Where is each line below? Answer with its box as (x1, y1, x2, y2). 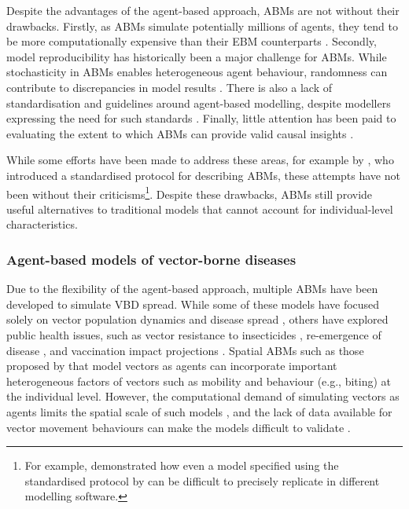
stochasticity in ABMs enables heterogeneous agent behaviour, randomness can (6, 64, 388, 80)
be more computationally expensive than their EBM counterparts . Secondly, (6, 33, 377, 49)
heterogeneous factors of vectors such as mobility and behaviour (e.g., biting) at (6, 372, 391, 389)
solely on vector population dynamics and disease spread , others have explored (6, 311, 389, 328)
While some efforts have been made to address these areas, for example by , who (6, 152, 394, 168)
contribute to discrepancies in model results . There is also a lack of (6, 79, 332, 95)
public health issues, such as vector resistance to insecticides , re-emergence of (6, 326, 381, 342)
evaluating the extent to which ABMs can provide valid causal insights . (6, 125, 354, 141)
